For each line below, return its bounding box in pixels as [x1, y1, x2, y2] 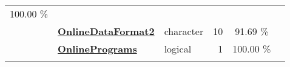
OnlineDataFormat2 [58, 24, 155, 38]
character [164, 24, 204, 38]
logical [164, 42, 192, 56]
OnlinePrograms [58, 42, 137, 56]
